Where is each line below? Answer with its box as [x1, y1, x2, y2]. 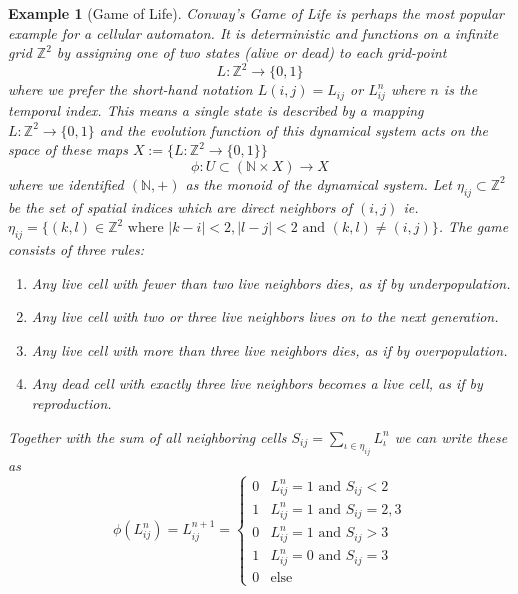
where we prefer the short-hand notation [8, 79, 253, 100]
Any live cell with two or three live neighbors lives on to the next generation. [31, 306, 499, 327]
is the [443, 79, 478, 100]
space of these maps [8, 139, 128, 160]
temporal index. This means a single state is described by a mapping [8, 100, 424, 121]
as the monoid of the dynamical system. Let [185, 173, 452, 194]
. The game [438, 216, 509, 237]
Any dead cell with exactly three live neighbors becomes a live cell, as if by [31, 373, 483, 394]
